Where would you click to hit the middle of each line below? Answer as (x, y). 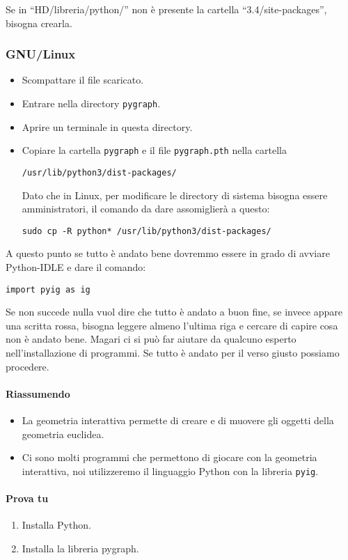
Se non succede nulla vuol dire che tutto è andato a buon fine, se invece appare (174, 312)
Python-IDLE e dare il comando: (76, 267)
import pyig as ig (48, 289)
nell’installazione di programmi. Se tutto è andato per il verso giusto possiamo (173, 353)
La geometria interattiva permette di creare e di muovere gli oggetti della (178, 420)
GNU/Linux (41, 54)
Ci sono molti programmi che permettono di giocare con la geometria (169, 457)
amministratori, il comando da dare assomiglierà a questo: (146, 209)
